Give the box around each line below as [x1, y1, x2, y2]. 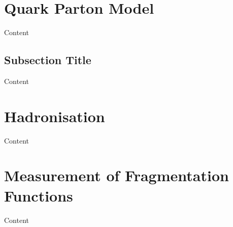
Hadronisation [4, 105, 105, 126]
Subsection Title [4, 52, 91, 68]
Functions [4, 185, 73, 206]
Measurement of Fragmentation [4, 165, 229, 186]
